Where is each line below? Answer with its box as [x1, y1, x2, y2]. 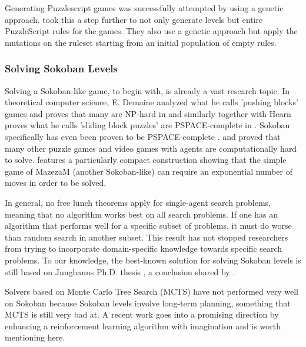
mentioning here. [5, 331, 65, 343]
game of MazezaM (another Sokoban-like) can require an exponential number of [5, 165, 293, 177]
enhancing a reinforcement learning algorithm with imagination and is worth [5, 319, 281, 332]
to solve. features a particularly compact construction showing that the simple [5, 154, 287, 166]
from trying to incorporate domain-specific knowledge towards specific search [5, 242, 282, 255]
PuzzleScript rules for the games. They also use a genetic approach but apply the [5, 25, 298, 37]
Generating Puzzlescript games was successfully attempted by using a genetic [5, 2, 284, 14]
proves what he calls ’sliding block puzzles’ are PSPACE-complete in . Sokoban [5, 119, 290, 131]
